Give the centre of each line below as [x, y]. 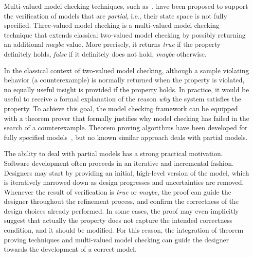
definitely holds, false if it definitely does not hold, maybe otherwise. [105, 53]
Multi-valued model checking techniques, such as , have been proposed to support [126, 6]
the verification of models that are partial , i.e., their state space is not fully [116, 15]
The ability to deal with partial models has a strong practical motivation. [113, 153]
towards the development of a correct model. [70, 249]
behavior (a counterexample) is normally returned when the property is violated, [124, 80]
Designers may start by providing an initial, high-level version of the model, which [126, 172]
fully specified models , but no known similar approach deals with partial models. [126, 137]
